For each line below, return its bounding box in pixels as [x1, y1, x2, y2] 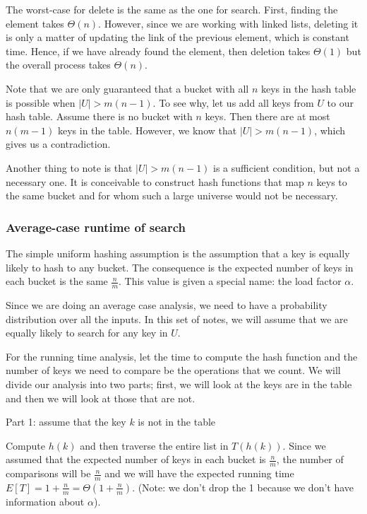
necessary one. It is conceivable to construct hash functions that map [6, 174, 304, 189]
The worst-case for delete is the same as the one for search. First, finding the [6, 2, 338, 16]
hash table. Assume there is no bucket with [6, 109, 193, 124]
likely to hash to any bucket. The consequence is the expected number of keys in [6, 259, 354, 274]
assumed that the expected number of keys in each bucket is [6, 452, 266, 467]
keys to [316, 174, 347, 189]
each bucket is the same [6, 274, 108, 288]
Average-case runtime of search [6, 218, 186, 235]
